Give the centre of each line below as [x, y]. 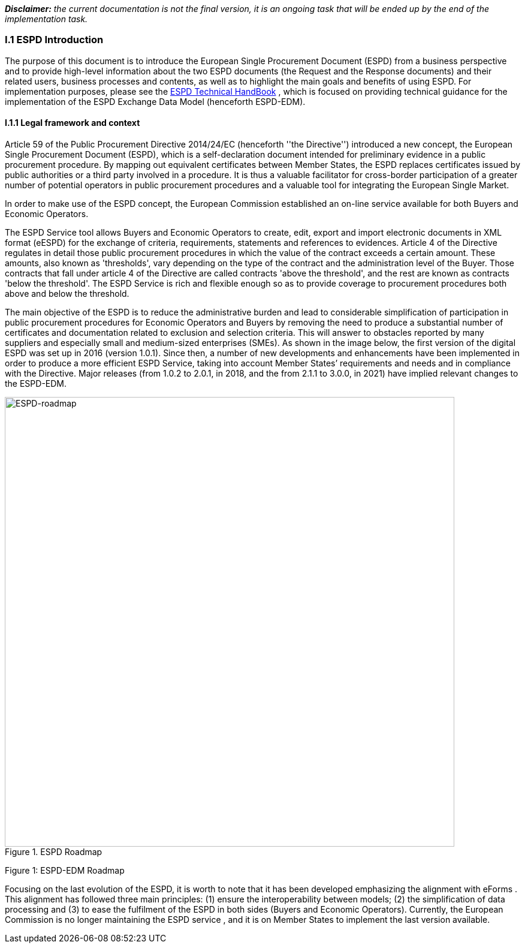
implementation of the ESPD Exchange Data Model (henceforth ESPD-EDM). [155, 101]
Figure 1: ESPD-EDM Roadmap [65, 870]
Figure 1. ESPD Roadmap [54, 851]
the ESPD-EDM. [36, 383]
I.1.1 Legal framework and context [73, 123]
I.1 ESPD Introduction [54, 40]
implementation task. [46, 19]
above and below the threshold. [67, 293]
